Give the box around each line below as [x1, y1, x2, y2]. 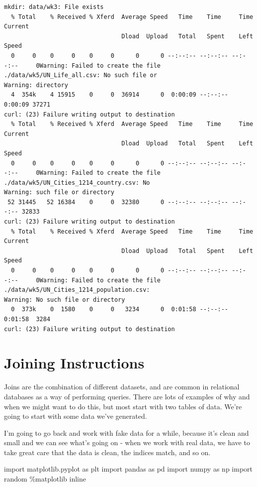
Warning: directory [4, 81, 68, 89]
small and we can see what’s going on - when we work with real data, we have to [4, 437, 250, 448]
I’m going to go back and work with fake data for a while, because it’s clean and [4, 427, 249, 438]
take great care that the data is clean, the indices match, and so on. [4, 447, 211, 457]
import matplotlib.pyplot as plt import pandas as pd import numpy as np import [4, 464, 253, 474]
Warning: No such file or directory [4, 296, 125, 303]
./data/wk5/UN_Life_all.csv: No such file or [4, 72, 157, 79]
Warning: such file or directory [4, 189, 114, 196]
